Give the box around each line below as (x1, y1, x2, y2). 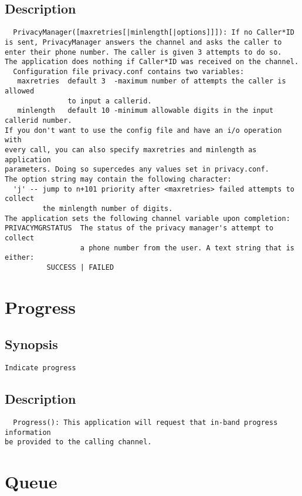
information (5, 428, 51, 437)
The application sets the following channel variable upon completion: (5, 214, 290, 223)
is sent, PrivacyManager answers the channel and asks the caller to (5, 38, 282, 46)
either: (5, 253, 35, 262)
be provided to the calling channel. (5, 438, 152, 447)
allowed (5, 87, 35, 96)
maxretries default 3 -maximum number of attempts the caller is (17, 77, 286, 86)
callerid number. (5, 116, 72, 125)
